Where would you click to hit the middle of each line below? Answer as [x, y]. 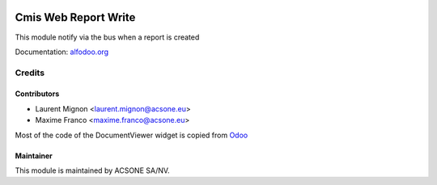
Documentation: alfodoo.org [62, 52]
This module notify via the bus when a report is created [107, 37]
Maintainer [34, 156]
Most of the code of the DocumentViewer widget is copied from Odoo [132, 135]
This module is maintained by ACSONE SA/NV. [92, 170]
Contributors [37, 94]
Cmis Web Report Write [75, 17]
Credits [30, 73]
